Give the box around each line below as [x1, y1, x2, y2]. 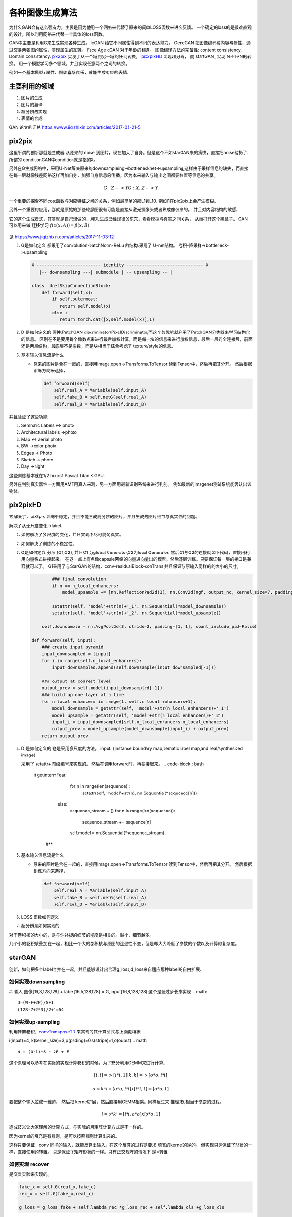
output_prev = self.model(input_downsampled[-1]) [41, 685, 163, 691]
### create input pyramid [41, 644, 104, 650]
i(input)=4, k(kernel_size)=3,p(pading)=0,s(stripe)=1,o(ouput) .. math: [9, 1037, 148, 1044]
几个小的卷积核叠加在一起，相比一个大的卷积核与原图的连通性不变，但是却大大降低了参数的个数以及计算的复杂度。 [9, 941, 239, 947]
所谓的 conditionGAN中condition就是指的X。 [9, 156, 98, 163]
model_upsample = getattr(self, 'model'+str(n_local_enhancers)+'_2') [52, 712, 224, 718]
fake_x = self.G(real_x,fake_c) [19, 1184, 97, 1190]
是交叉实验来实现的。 [9, 1171, 52, 1177]
